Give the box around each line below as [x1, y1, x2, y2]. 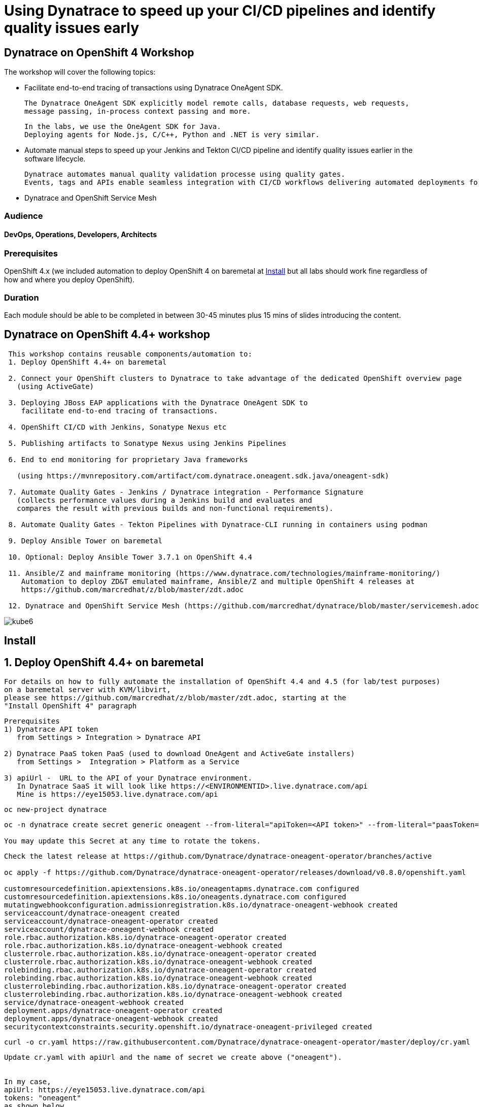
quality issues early [4, 19, 140, 37]
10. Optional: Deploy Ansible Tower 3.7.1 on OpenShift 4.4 [8, 552, 252, 561]
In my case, [4, 1078, 51, 1086]
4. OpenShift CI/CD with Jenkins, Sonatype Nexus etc [8, 422, 227, 431]
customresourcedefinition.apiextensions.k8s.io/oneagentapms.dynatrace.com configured [4, 885, 359, 893]
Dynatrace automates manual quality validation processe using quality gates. [24, 170, 346, 179]
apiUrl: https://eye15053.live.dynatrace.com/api [4, 1086, 206, 1094]
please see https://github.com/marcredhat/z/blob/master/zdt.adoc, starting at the [4, 694, 347, 702]
